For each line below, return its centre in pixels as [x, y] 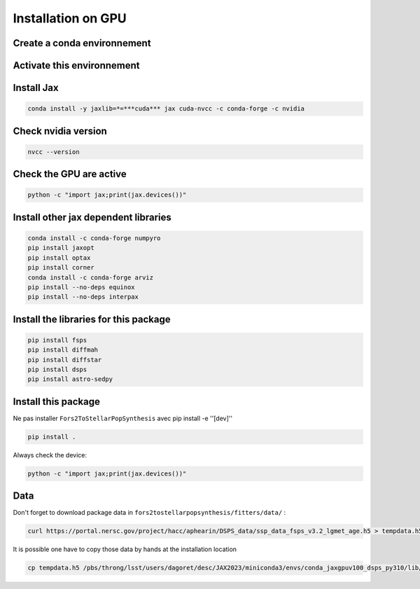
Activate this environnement [76, 65]
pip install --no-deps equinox [82, 287]
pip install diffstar [65, 360]
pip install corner [61, 268]
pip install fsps [57, 340]
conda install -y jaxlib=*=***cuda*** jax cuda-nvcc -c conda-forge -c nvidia [166, 109]
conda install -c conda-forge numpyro [94, 238]
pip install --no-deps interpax [83, 297]
